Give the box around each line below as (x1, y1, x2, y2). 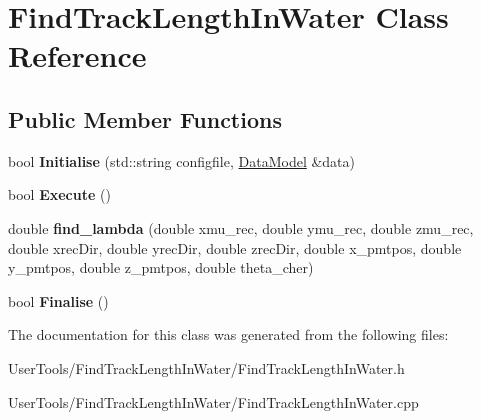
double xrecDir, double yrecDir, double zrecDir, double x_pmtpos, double (8, 237, 462, 258)
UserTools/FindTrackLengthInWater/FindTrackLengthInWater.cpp (8, 391, 419, 412)
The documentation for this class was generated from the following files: (8, 324, 449, 345)
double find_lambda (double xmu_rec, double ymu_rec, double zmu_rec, (8, 217, 474, 238)
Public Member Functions (8, 103, 282, 134)
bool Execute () (8, 184, 111, 205)
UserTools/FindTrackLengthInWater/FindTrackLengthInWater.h (8, 357, 405, 378)
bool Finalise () (8, 290, 109, 311)
